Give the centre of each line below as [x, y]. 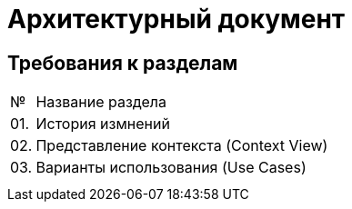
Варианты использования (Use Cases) [171, 168]
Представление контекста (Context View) [182, 146]
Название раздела [101, 102]
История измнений [103, 124]
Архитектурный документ [176, 19]
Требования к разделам [123, 63]
